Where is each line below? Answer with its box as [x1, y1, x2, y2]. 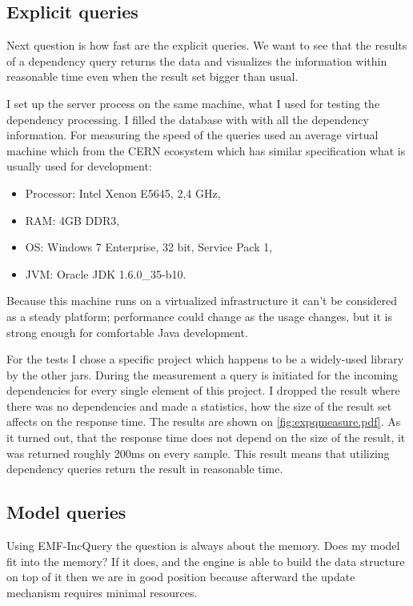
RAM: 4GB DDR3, [25, 211, 120, 228]
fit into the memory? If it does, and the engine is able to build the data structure [6, 552, 405, 569]
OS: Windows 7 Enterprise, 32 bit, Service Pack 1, [25, 239, 273, 255]
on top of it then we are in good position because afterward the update [6, 568, 355, 585]
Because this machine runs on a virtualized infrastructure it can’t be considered [6, 292, 398, 309]
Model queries [6, 500, 126, 524]
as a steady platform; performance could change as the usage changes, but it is [6, 307, 392, 324]
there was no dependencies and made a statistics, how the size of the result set [6, 397, 392, 414]
